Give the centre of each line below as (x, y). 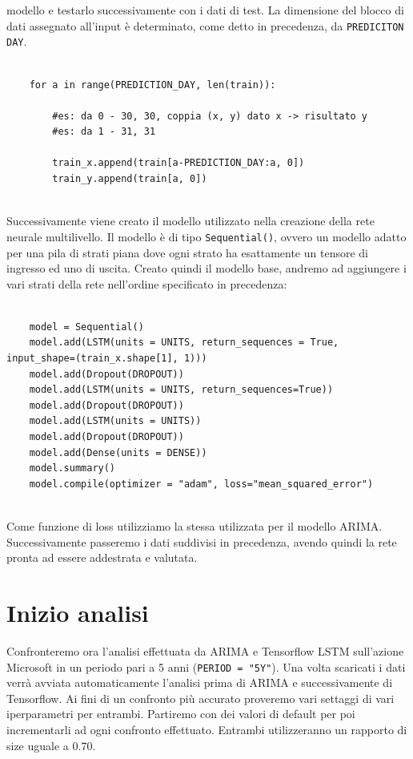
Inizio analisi (78, 612)
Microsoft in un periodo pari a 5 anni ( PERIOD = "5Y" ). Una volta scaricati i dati (206, 666)
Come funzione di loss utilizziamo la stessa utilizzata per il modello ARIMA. (194, 526)
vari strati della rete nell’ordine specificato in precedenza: (147, 283)
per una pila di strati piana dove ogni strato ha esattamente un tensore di (187, 252)
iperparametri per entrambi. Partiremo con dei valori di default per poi (181, 714)
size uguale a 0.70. (51, 745)
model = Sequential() (86, 327)
